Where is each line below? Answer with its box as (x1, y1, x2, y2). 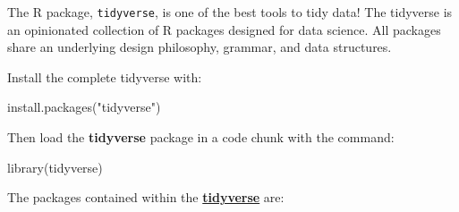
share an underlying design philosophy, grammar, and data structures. (7, 38, 392, 56)
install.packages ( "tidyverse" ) (7, 98, 161, 116)
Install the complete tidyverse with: (7, 67, 202, 86)
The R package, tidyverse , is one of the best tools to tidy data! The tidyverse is (7, 3, 453, 21)
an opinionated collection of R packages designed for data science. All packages (7, 20, 441, 38)
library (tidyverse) (7, 157, 103, 176)
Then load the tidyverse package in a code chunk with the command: (7, 128, 395, 147)
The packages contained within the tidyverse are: (7, 188, 285, 207)
